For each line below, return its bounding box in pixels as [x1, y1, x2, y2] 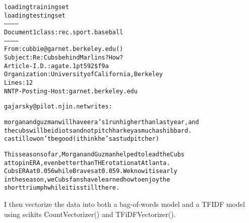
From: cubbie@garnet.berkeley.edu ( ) [4, 45, 123, 53]
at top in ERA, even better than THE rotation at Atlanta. [4, 159, 170, 166]
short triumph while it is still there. [4, 184, 120, 192]
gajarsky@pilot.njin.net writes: [4, 103, 112, 110]
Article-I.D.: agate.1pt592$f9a [4, 62, 109, 70]
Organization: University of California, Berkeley [4, 71, 163, 78]
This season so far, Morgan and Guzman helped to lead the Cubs [4, 150, 184, 158]
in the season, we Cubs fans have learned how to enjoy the [4, 176, 170, 183]
